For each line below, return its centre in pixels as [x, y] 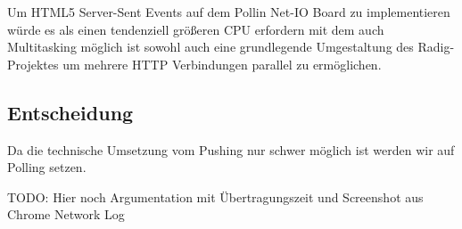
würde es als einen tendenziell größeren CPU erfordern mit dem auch [196, 29]
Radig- [436, 47]
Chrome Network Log [66, 214]
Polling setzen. [47, 167]
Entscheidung [70, 112]
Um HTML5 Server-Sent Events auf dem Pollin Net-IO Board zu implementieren [229, 12]
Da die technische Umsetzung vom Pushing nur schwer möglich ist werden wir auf [231, 149]
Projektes [33, 64]
